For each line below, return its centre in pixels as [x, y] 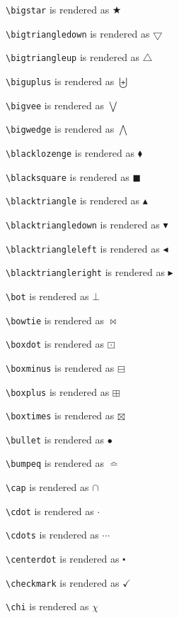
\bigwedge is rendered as [60, 129]
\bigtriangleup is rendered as [73, 57]
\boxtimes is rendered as [60, 415]
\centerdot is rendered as [63, 559]
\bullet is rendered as [55, 439]
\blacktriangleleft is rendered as [83, 248]
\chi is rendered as [47, 606]
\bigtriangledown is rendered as [78, 33]
